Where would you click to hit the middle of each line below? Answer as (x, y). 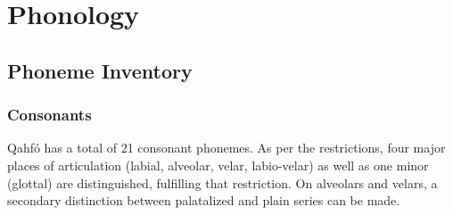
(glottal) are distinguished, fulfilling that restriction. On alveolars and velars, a (222, 182)
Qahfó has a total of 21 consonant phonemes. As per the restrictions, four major (226, 148)
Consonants (49, 115)
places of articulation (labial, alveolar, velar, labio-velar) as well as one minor (218, 165)
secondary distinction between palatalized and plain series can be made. (204, 200)
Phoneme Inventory (100, 70)
